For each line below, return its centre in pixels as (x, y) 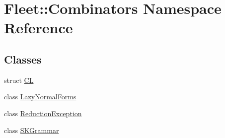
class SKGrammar (32, 130)
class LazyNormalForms (40, 97)
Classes (23, 59)
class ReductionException (43, 113)
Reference (38, 28)
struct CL (19, 80)
